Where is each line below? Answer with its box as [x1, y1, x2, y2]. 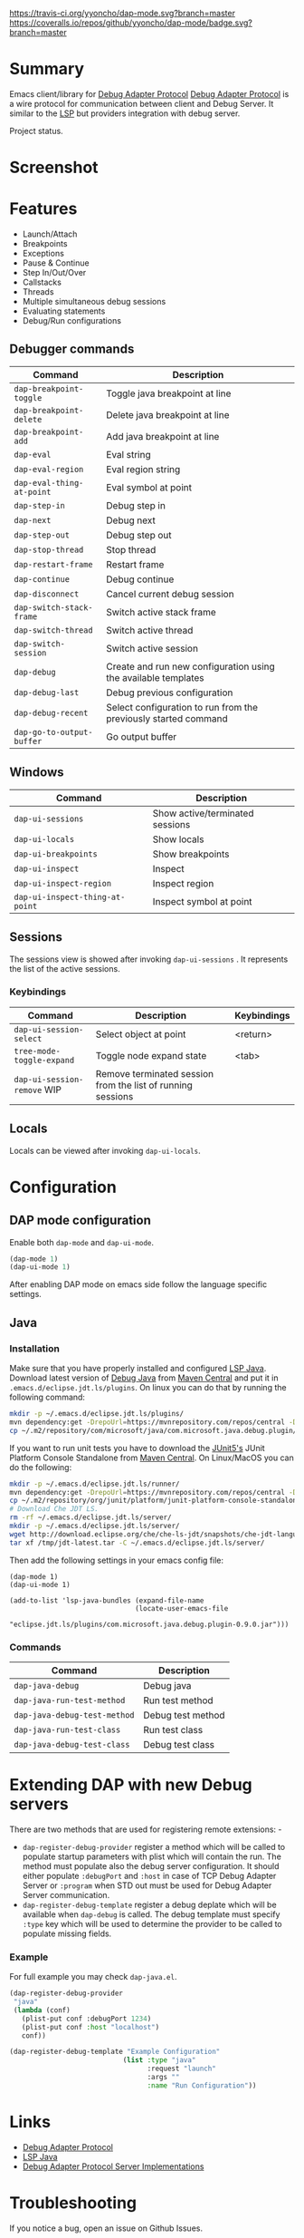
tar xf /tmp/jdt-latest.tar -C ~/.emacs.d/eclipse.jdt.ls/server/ [9, 1538, 265, 1547]
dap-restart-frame [14, 559, 93, 569]
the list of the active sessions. [9, 963, 120, 974]
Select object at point [95, 1028, 186, 1041]
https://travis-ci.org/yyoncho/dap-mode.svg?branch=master [9, 8, 235, 18]
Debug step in [106, 499, 166, 511]
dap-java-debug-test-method [14, 1710, 135, 1720]
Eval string [106, 448, 151, 460]
